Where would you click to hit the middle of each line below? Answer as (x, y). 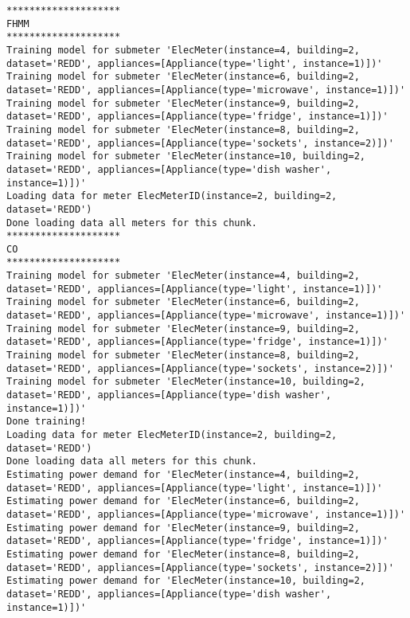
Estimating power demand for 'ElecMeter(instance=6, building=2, (183, 501)
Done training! (47, 422)
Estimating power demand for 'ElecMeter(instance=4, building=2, (183, 474)
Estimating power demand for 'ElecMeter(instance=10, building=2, (186, 581)
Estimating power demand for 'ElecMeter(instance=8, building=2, (183, 554)
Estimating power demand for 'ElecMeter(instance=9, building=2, (183, 528)
